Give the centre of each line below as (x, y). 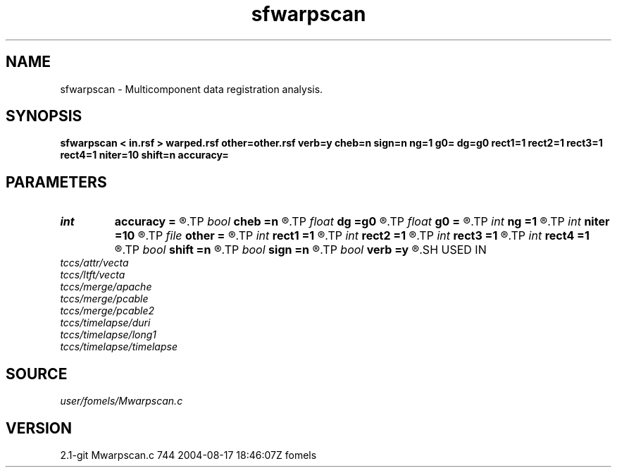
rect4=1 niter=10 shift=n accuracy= (144, 155)
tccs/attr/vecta (94, 263)
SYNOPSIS (44, 116)
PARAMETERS (56, 182)
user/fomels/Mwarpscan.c (121, 401)
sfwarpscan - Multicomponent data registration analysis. (192, 89)
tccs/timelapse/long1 (108, 335)
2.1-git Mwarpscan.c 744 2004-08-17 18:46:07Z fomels (188, 455)
